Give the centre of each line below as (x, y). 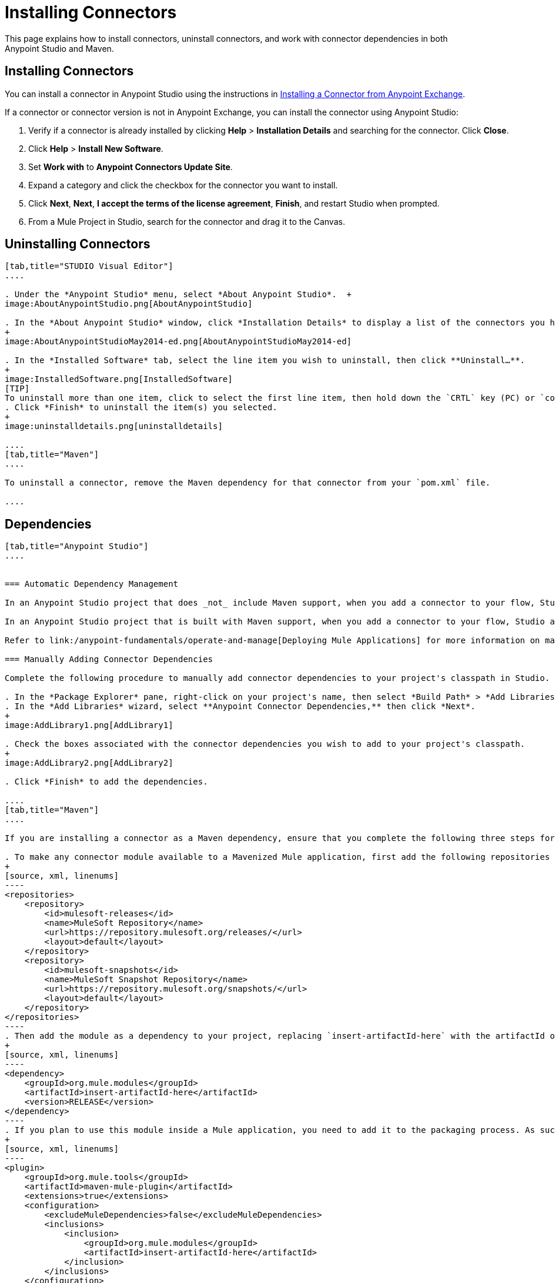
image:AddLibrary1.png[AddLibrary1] (89, 725)
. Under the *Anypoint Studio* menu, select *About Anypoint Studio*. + (178, 295)
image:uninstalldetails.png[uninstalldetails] (114, 426)
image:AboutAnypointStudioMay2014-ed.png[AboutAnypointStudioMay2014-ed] (178, 342)
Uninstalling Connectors (78, 244)
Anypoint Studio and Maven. (59, 48)
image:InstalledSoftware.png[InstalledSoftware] (119, 379)
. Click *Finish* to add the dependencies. (106, 782)
